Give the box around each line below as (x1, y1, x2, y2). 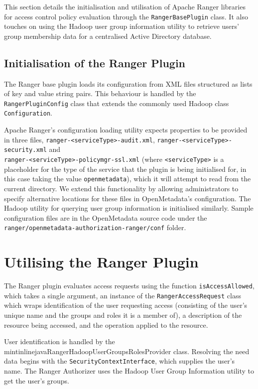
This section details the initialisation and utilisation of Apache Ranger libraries (4, 1, 246, 11)
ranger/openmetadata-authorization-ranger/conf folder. (4, 222, 186, 233)
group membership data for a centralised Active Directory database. (4, 30, 212, 41)
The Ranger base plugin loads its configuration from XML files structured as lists (4, 78, 253, 89)
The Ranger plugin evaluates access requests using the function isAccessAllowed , (4, 280, 255, 291)
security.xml (4, 146, 47, 154)
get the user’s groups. (4, 375, 69, 386)
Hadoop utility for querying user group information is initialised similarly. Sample (4, 203, 254, 213)
